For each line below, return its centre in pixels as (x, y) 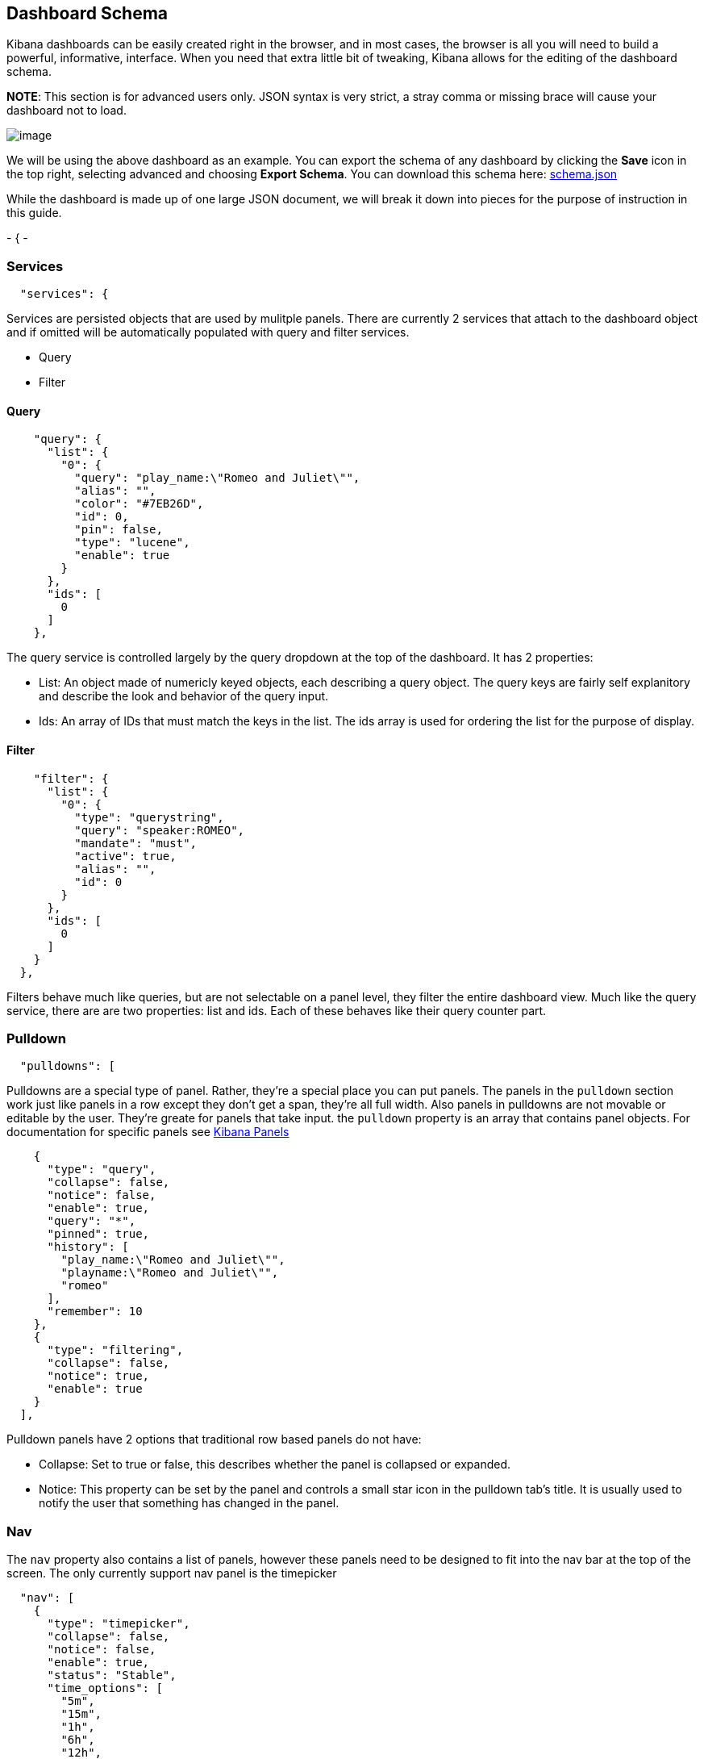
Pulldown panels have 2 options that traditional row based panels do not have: (214, 1439)
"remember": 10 (95, 1312)
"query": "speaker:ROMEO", (160, 830)
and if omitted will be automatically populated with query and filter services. (208, 332)
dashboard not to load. (67, 111)
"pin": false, (119, 530)
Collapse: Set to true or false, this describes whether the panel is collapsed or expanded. (275, 1464)
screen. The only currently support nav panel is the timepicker (172, 1573)
